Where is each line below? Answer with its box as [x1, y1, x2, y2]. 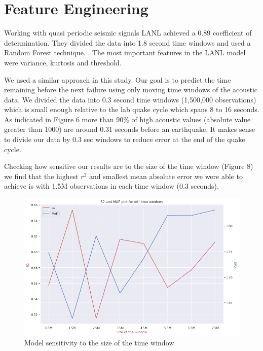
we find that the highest [4, 170, 79, 181]
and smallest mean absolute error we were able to [89, 170, 243, 181]
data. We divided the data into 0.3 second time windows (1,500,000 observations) [4, 94, 256, 104]
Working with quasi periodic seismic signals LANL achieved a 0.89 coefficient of [4, 27, 252, 38]
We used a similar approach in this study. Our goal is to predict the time [4, 74, 231, 85]
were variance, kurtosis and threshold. [4, 57, 122, 67]
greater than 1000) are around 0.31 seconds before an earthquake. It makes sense [4, 124, 255, 134]
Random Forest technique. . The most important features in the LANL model [4, 47, 246, 58]
